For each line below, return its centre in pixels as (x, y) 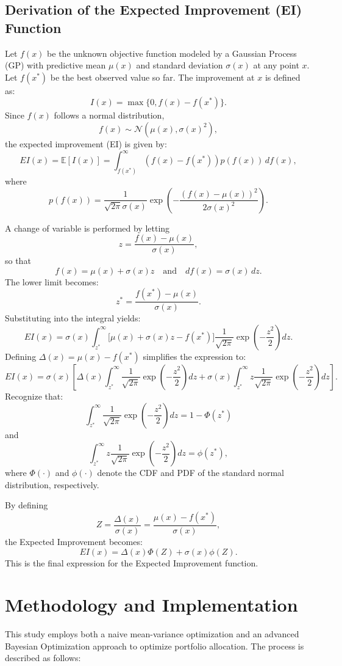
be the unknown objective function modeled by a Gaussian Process (172, 53)
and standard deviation (180, 65)
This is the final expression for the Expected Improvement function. (132, 562)
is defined (283, 77)
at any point (276, 65)
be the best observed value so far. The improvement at (152, 77)
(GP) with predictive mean (55, 65)
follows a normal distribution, (109, 115)
